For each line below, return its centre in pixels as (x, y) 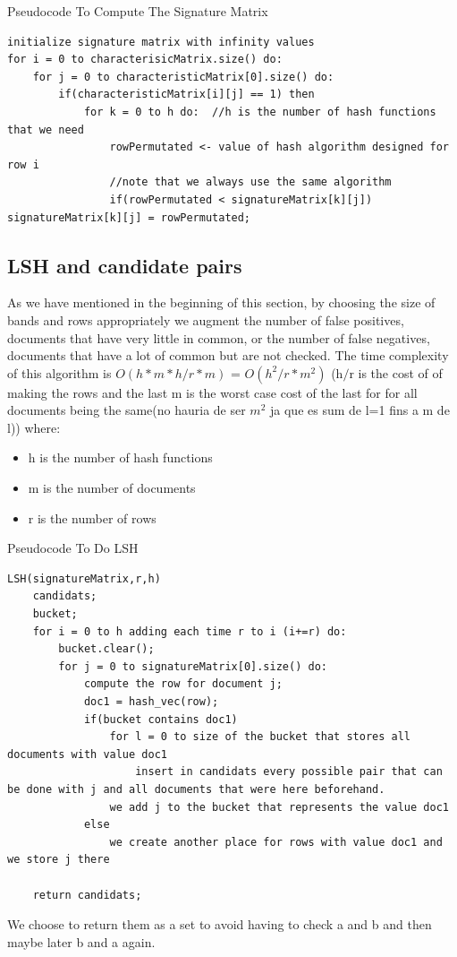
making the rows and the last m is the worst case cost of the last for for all (212, 392)
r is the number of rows (92, 517)
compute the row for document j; (183, 684)
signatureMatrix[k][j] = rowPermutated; (129, 217)
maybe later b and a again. (81, 941)
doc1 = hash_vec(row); (151, 702)
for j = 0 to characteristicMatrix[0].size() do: (183, 77)
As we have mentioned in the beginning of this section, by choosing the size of (221, 302)
